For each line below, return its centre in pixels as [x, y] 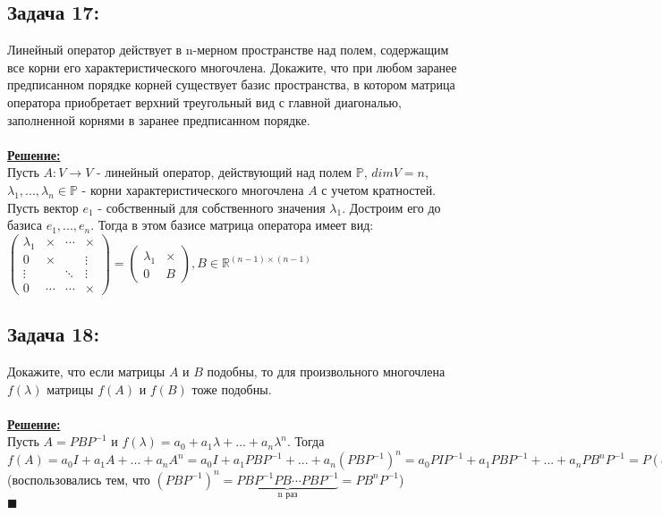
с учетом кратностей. [379, 189]
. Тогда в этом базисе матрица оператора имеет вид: [232, 225]
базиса [25, 225]
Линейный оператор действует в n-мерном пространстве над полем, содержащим [228, 50]
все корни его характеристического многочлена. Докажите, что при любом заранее [232, 67]
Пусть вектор [43, 207]
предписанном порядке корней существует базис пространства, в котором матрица [231, 84]
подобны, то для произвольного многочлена [326, 371]
